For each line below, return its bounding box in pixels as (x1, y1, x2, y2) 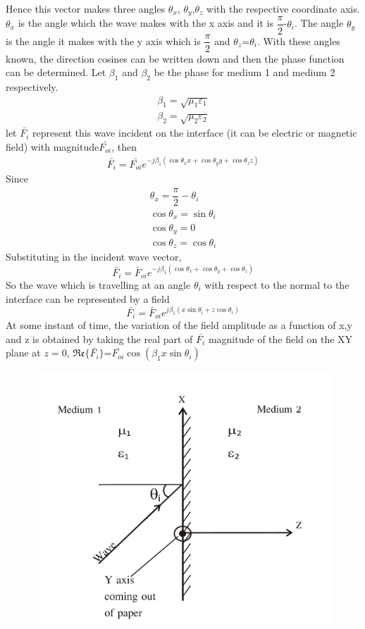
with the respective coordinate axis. (206, 1, 360, 15)
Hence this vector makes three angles (6, 1, 166, 15)
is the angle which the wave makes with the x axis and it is (18, 15, 273, 30)
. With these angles (256, 33, 340, 48)
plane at (6, 345, 41, 360)
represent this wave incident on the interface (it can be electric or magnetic (32, 125, 357, 140)
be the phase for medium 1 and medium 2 (154, 65, 335, 80)
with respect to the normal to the (204, 278, 349, 292)
